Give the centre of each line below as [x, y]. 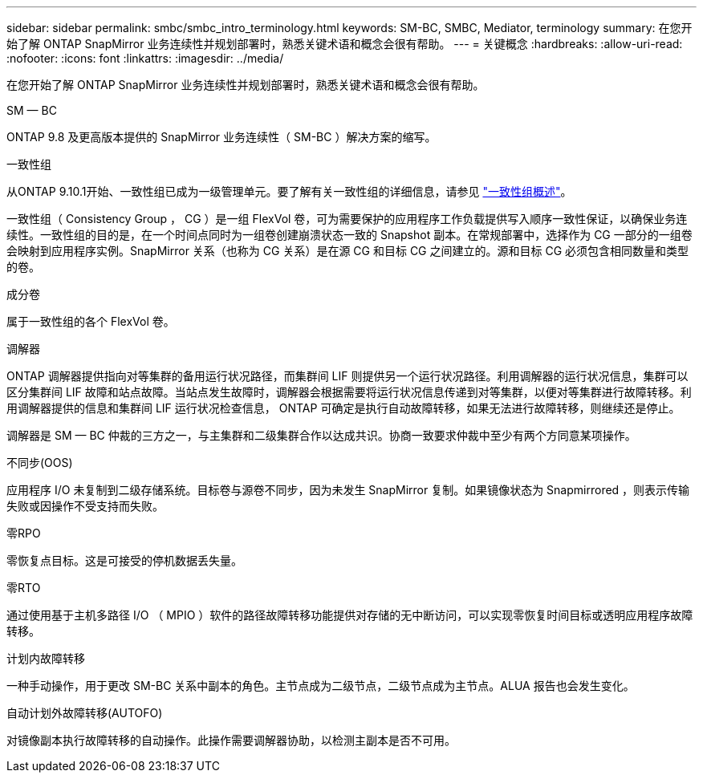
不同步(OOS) [40, 463]
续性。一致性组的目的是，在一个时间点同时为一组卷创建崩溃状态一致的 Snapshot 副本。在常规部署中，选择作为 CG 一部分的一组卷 [349, 235]
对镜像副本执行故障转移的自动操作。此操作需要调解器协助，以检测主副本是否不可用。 [231, 740]
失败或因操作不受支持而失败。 [85, 506]
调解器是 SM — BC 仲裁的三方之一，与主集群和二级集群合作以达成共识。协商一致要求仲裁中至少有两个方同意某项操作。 [321, 435]
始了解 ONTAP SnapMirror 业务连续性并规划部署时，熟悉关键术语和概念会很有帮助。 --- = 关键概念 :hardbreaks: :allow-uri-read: [345, 44]
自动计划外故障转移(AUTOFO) [85, 713]
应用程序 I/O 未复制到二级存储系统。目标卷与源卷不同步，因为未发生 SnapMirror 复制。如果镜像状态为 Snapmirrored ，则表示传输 [348, 490]
